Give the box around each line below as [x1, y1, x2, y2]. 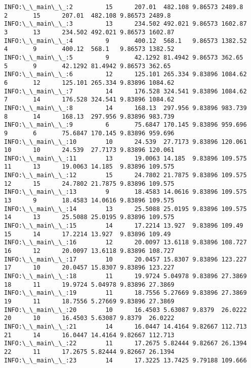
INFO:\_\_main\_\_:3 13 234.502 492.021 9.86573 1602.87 [4, 20, 247, 28]
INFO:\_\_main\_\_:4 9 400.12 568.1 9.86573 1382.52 [4, 37, 247, 44]
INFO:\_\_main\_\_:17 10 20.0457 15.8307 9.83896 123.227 [4, 255, 247, 263]
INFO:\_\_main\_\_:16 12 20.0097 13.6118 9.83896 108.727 [4, 239, 247, 246]
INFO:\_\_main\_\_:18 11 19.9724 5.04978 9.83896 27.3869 [4, 273, 247, 280]
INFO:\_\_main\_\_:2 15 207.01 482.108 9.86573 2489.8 [4, 4, 243, 11]
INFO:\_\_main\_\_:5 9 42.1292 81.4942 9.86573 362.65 [4, 54, 243, 61]
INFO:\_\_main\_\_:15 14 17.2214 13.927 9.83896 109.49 [4, 222, 243, 230]
